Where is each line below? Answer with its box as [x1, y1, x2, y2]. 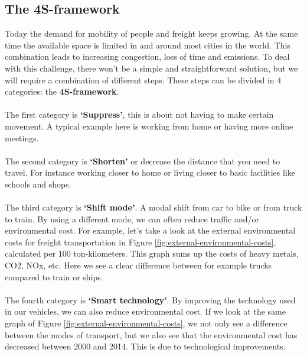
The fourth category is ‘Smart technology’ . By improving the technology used [5, 293, 296, 306]
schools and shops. [5, 177, 71, 190]
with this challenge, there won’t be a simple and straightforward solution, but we [5, 62, 298, 74]
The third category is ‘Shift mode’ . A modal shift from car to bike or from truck [5, 201, 302, 213]
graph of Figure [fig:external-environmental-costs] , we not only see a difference [5, 317, 288, 329]
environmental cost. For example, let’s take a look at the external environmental [5, 224, 296, 237]
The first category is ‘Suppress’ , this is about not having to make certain [5, 108, 274, 121]
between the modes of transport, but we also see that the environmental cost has [5, 328, 298, 341]
